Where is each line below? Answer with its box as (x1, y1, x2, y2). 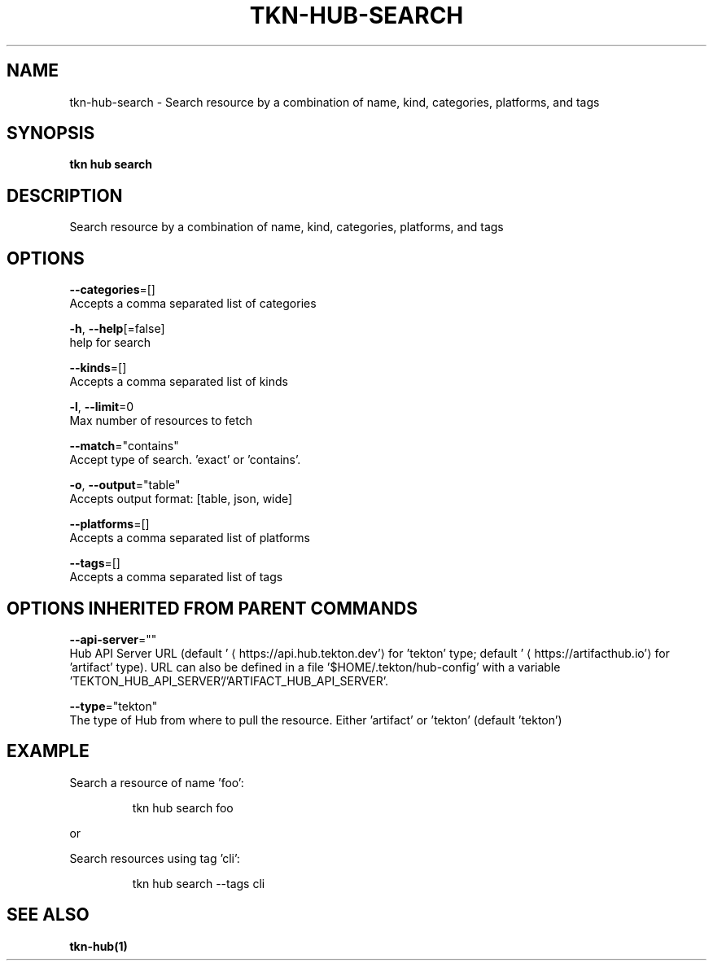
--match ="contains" (69, 439, 179, 453)
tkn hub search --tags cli (132, 876, 265, 890)
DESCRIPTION (7, 185, 123, 206)
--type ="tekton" (69, 698, 158, 713)
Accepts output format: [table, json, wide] (69, 492, 293, 506)
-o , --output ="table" (69, 478, 181, 492)
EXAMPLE (7, 741, 90, 762)
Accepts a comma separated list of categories (69, 296, 317, 311)
